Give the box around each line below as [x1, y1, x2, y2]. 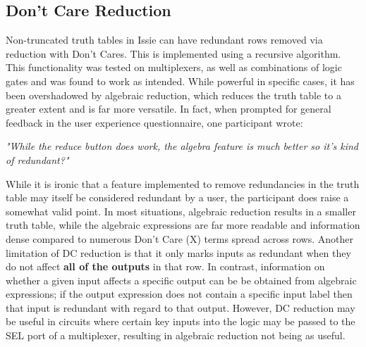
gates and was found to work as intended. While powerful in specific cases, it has [6, 73, 355, 88]
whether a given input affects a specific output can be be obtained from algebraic [6, 272, 357, 287]
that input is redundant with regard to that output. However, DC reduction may [6, 300, 355, 315]
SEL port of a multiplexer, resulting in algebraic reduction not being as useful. [6, 328, 346, 343]
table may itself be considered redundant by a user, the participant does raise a [6, 190, 349, 205]
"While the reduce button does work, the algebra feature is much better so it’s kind [6, 139, 359, 153]
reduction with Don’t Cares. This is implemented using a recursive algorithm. [6, 46, 341, 61]
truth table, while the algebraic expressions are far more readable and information [6, 217, 360, 232]
